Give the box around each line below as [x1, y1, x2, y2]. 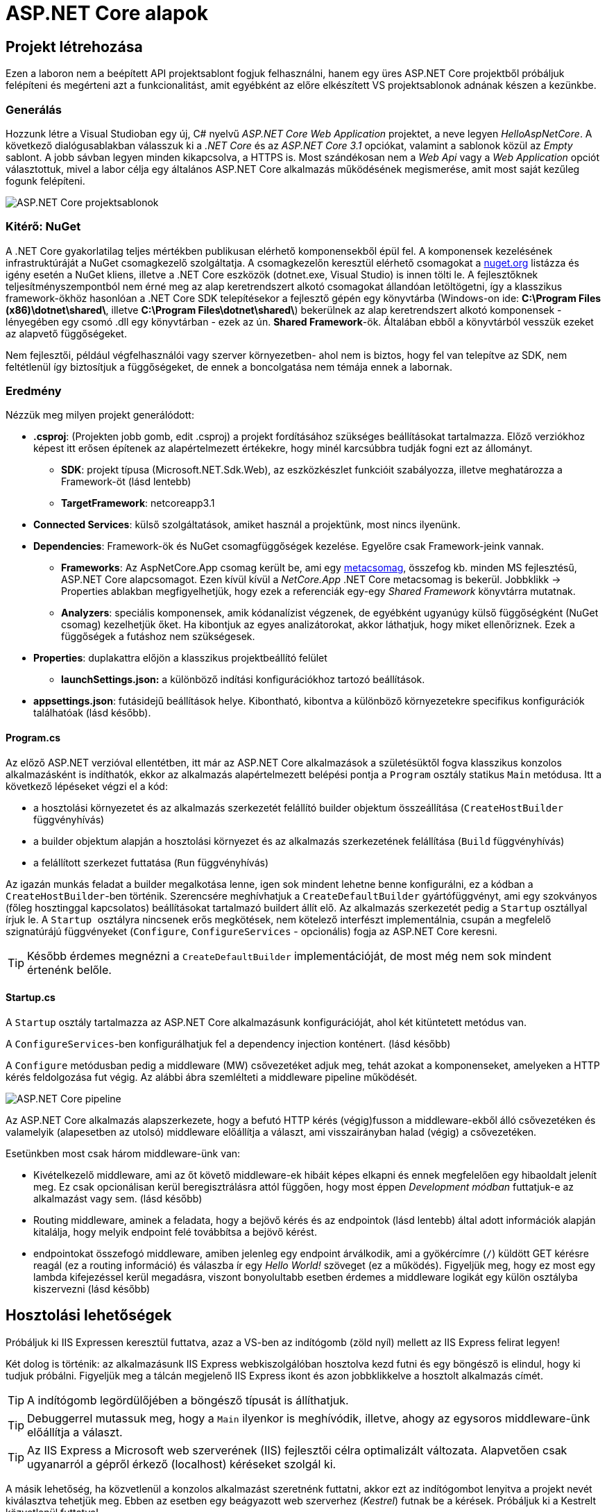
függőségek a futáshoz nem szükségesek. [61, 630, 255, 643]
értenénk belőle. [27, 962, 112, 977]
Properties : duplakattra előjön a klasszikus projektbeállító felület [33, 652, 327, 664]
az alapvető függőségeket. [6, 327, 127, 339]
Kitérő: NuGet [6, 219, 81, 234]
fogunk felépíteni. [6, 174, 85, 187]
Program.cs [6, 732, 61, 744]
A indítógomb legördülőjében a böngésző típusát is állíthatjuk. [27, 1393, 349, 1407]
